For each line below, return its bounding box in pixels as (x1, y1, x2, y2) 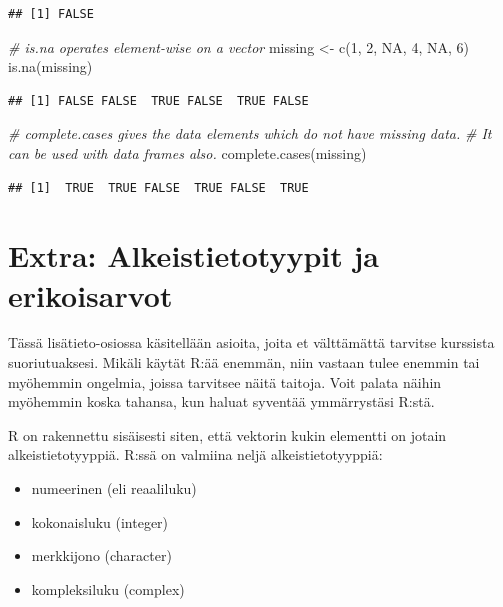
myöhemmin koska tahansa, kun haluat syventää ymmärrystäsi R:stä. (8, 391, 435, 412)
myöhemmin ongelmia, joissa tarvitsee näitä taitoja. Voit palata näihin (8, 371, 442, 392)
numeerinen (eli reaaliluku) (31, 478, 197, 499)
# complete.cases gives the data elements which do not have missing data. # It (8, 123, 492, 144)
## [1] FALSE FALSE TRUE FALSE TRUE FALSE (8, 93, 309, 108)
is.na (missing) (8, 56, 93, 77)
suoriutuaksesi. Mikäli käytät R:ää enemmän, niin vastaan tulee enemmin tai (8, 352, 480, 373)
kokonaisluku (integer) (31, 511, 169, 532)
